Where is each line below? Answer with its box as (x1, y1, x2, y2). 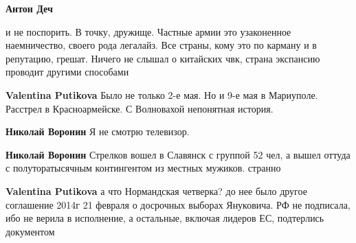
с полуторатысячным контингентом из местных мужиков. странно (5, 161, 281, 175)
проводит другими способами (5, 65, 129, 79)
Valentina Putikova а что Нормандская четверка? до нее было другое (5, 183, 307, 198)
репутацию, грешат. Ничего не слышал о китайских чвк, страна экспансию (5, 51, 320, 65)
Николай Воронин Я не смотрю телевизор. (5, 124, 190, 139)
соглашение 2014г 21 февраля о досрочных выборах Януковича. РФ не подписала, (5, 197, 351, 211)
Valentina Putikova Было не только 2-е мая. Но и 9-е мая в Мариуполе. (5, 87, 318, 102)
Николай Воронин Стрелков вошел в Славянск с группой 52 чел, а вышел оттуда (5, 147, 351, 161)
